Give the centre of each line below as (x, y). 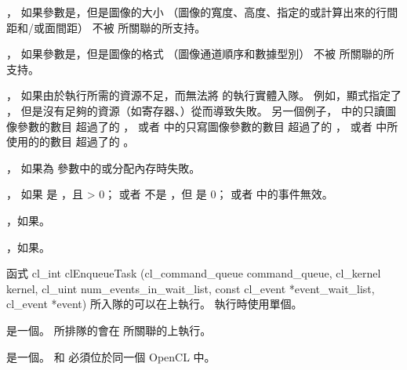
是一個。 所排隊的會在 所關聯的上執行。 (109, 330)
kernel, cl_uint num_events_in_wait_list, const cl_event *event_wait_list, (191, 288)
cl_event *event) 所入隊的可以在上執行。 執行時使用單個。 (154, 304)
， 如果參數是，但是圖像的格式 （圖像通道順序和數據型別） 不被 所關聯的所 (200, 54)
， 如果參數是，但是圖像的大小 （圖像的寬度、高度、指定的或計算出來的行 (197, 12)
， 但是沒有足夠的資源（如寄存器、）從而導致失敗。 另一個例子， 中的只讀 (196, 110)
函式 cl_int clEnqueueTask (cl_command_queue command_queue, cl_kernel (194, 273)
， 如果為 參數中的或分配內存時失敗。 (104, 167)
